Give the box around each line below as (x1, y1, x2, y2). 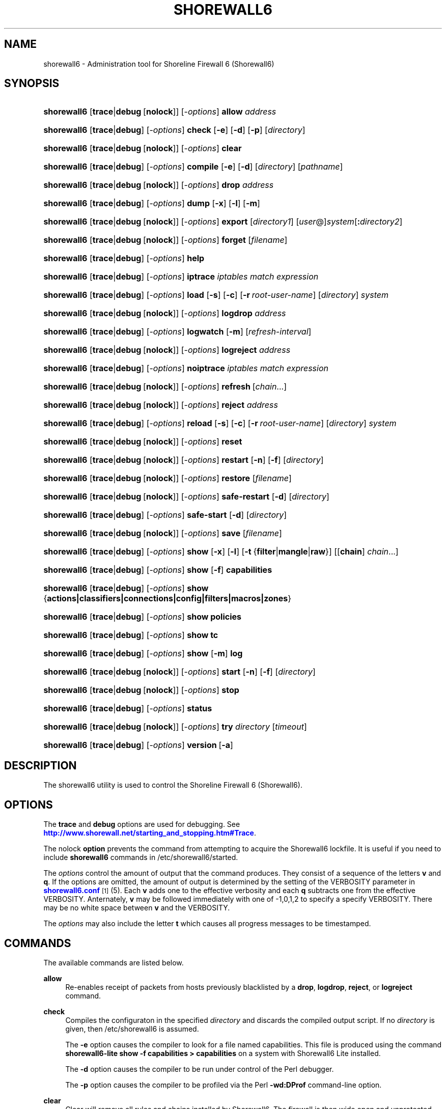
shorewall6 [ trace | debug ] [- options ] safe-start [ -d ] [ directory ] (43, 510, 287, 520)
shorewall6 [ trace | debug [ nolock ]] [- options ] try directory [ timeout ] (43, 722, 307, 732)
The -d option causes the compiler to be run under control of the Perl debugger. (65, 1064, 334, 1073)
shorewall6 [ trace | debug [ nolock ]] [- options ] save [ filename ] (43, 528, 282, 539)
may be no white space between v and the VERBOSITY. (43, 903, 230, 912)
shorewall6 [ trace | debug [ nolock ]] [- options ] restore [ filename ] (43, 473, 292, 484)
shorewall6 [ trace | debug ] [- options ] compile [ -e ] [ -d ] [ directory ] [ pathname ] (43, 161, 343, 172)
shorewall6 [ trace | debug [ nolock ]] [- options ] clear (43, 143, 242, 154)
